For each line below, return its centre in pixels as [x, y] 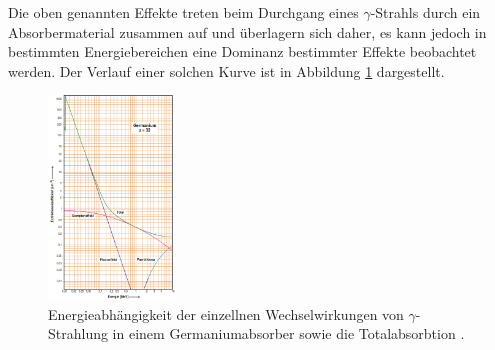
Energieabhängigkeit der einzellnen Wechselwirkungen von [226, 313]
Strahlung [78, 333]
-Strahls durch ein [425, 12]
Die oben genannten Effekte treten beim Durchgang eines [183, 12]
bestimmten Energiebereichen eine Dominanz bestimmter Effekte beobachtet [242, 51]
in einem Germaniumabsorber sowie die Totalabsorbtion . [288, 333]
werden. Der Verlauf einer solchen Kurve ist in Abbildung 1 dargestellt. [226, 70]
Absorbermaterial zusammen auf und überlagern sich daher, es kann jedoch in [247, 31]
